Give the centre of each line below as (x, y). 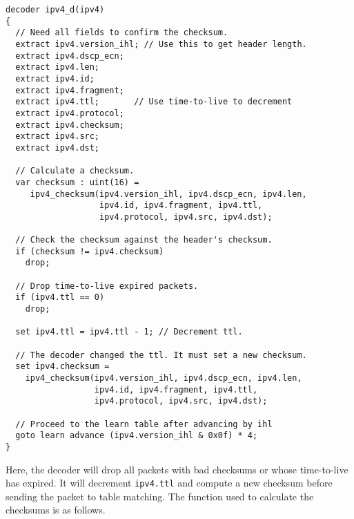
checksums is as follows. (56, 510)
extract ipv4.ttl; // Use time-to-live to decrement (154, 102)
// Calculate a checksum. (75, 171)
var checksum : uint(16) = (77, 182)
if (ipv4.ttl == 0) (60, 298)
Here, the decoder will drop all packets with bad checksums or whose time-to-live (177, 469)
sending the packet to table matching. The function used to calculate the (160, 496)
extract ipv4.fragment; (70, 90)
